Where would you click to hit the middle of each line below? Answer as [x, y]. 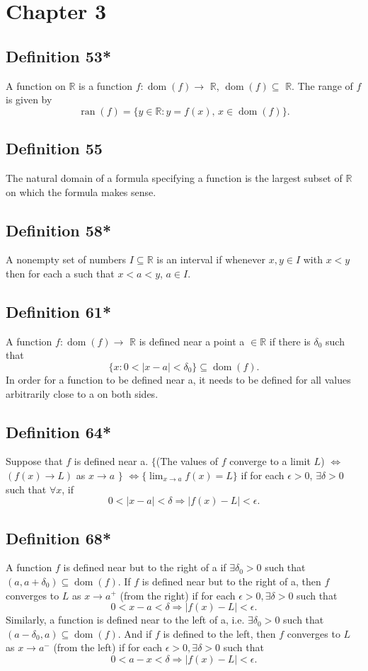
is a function [106, 85]
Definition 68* [58, 538]
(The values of [187, 461]
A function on [36, 85]
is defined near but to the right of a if [145, 567]
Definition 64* [58, 431]
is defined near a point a [192, 341]
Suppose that [34, 461]
